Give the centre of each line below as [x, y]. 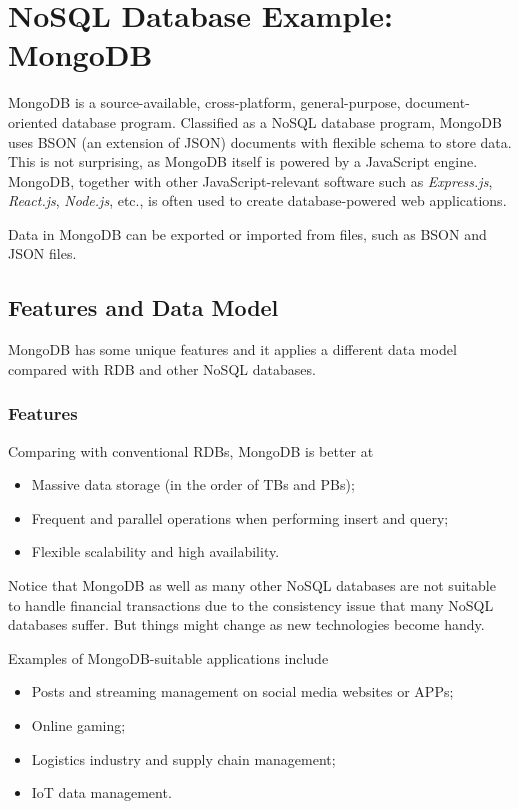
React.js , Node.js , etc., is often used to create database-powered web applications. [257, 200]
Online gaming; [78, 725]
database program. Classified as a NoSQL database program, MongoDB [282, 121]
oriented [33, 121]
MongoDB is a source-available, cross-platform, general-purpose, [204, 102]
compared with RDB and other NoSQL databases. [162, 368]
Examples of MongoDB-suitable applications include [168, 657]
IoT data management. [101, 792]
